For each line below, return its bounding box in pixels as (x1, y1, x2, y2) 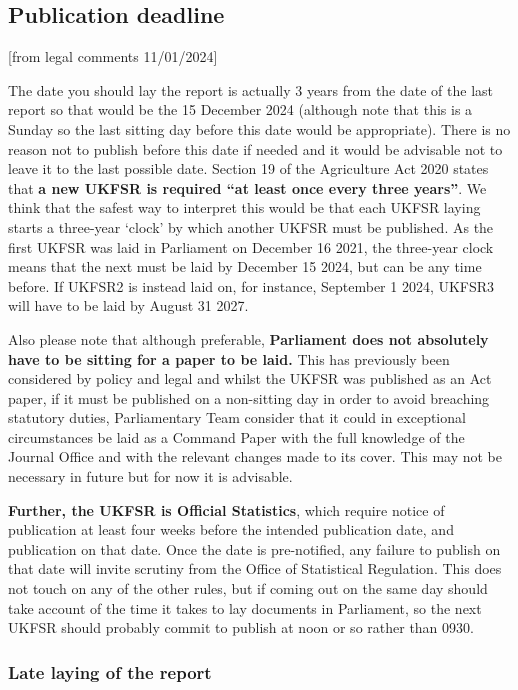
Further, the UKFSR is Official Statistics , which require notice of (8, 499, 445, 520)
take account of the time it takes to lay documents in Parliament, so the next (8, 597, 482, 618)
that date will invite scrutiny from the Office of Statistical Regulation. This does (8, 558, 502, 579)
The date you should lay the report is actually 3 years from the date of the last (8, 79, 494, 100)
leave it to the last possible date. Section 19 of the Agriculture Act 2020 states (8, 158, 489, 179)
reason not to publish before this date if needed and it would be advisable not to (8, 138, 503, 159)
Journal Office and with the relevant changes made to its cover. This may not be (8, 446, 502, 467)
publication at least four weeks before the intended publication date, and (8, 519, 454, 540)
